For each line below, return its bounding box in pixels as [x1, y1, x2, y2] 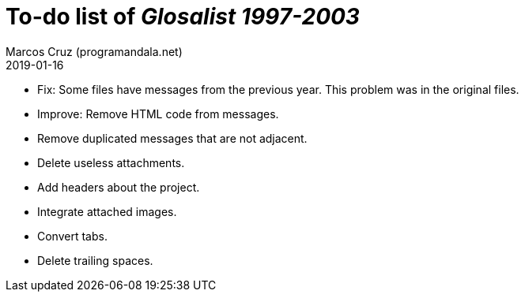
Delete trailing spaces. [37, 253, 153, 267]
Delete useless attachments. [37, 155, 185, 169]
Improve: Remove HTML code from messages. [37, 106, 279, 121]
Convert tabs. [37, 229, 108, 243]
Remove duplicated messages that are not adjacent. [37, 131, 308, 145]
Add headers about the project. [37, 180, 200, 194]
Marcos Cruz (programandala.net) [6, 44, 183, 58]
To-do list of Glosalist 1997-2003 [6, 3, 360, 30]
